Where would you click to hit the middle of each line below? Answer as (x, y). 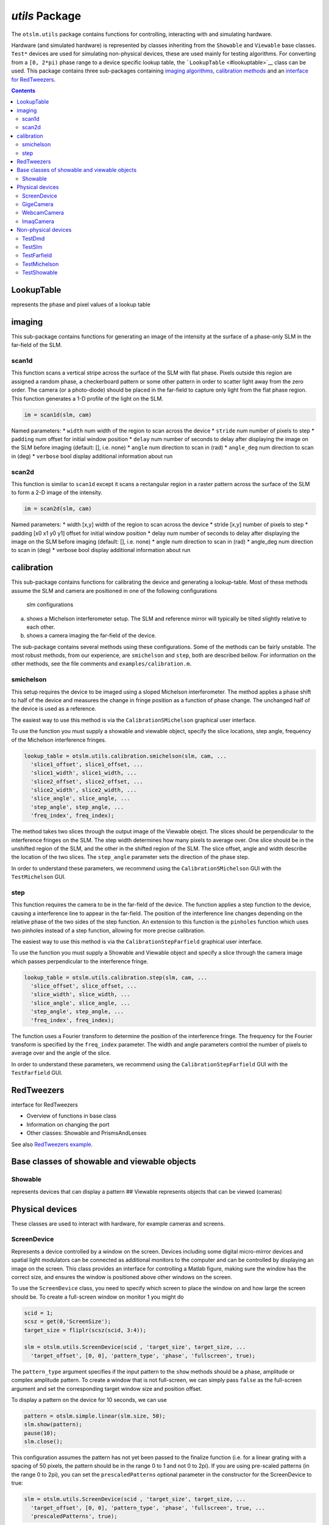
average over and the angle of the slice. (61, 1053)
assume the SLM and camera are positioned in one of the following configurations (114, 590)
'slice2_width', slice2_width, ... (84, 790)
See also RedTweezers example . (52, 1144)
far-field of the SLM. (37, 345)
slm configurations (50, 605)
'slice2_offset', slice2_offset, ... (87, 781)
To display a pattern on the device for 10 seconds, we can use (89, 1399)
